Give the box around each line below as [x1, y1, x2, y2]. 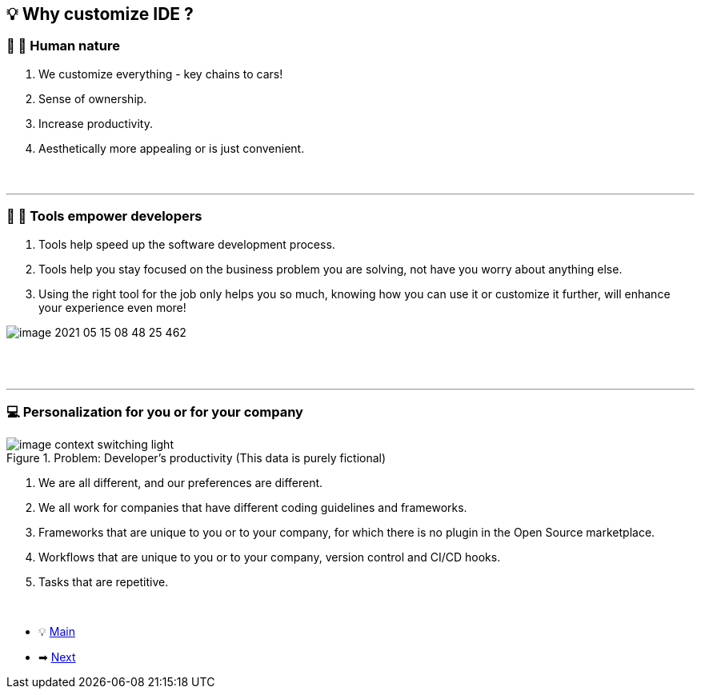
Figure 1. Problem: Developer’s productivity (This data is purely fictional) [6, 451, 387, 465]
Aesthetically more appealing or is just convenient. [38, 141, 305, 155]
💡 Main [38, 625, 75, 639]
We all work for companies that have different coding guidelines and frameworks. [38, 501, 467, 515]
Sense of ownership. [38, 91, 147, 106]
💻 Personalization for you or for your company [6, 403, 303, 420]
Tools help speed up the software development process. [38, 237, 335, 251]
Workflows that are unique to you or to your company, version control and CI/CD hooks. [38, 550, 501, 565]
